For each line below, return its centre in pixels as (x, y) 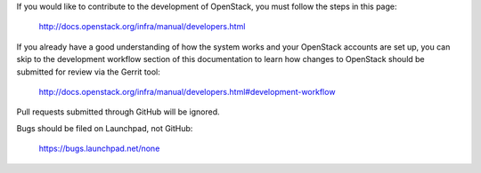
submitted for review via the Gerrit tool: (88, 72)
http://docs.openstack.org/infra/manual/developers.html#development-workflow (187, 91)
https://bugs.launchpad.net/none (99, 149)
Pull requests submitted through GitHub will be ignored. (118, 112)
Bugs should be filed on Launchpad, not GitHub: (105, 128)
